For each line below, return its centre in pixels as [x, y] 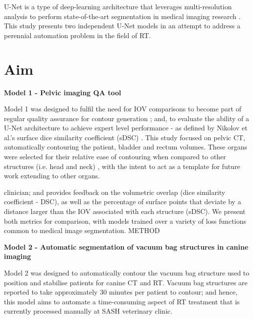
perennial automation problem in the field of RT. [78, 35]
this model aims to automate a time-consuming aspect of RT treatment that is [122, 301]
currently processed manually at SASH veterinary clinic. [88, 311]
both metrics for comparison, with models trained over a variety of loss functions [125, 221]
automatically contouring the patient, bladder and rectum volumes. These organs [126, 147]
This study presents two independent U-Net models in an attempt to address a [122, 26]
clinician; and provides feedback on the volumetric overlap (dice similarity [115, 192]
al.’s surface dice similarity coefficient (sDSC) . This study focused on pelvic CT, [125, 137]
